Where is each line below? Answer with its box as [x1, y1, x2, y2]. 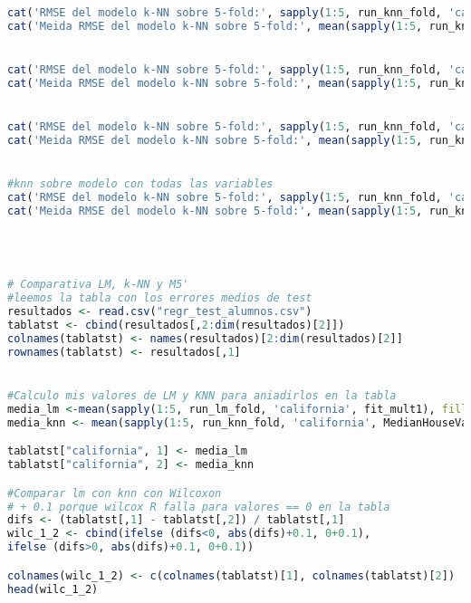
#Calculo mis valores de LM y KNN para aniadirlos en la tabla [7, 389, 397, 402]
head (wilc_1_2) [7, 582, 99, 596]
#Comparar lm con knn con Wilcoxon [7, 486, 222, 500]
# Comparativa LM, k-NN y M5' [7, 278, 189, 292]
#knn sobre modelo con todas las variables [7, 177, 274, 191]
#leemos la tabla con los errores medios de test [7, 292, 312, 305]
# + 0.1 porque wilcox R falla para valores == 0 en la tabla [7, 500, 390, 513]
